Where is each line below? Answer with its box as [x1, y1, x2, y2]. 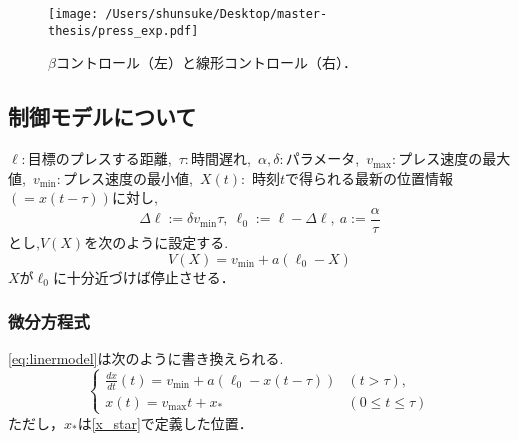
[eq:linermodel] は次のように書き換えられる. [8, 348, 284, 369]
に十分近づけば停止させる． [52, 266, 235, 287]
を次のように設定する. [84, 231, 229, 252]
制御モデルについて [8, 101, 197, 132]
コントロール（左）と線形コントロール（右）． [55, 52, 357, 73]
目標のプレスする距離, [27, 148, 172, 169]
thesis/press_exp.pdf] [48, 23, 199, 38]
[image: [48, 7, 99, 21]
